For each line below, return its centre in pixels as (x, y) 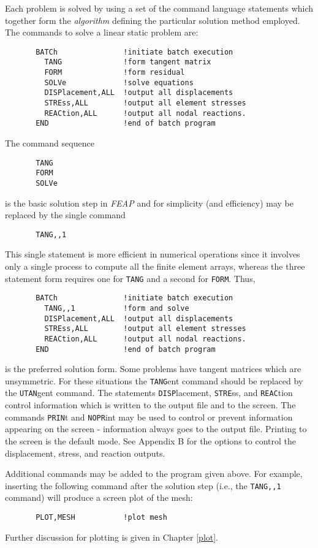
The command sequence (50, 143)
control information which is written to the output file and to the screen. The (150, 405)
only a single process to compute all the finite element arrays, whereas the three (155, 266)
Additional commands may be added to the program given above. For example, (154, 474)
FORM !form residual (115, 73)
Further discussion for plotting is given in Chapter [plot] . (112, 537)
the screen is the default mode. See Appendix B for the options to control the (150, 440)
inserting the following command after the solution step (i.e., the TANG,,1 (143, 485)
